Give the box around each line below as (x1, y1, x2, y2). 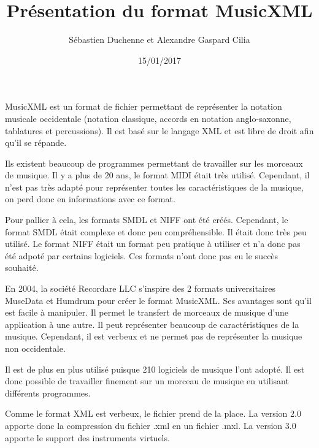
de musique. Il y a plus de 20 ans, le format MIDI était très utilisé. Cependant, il (5, 169, 310, 181)
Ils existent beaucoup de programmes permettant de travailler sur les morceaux (5, 156, 303, 169)
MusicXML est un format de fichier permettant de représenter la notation (5, 100, 282, 113)
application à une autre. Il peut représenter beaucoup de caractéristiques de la (5, 317, 299, 330)
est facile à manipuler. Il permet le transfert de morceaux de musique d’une (5, 306, 289, 319)
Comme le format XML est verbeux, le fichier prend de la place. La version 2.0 (5, 407, 301, 420)
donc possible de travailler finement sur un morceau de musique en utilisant (5, 374, 289, 387)
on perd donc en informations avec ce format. (5, 192, 175, 205)
